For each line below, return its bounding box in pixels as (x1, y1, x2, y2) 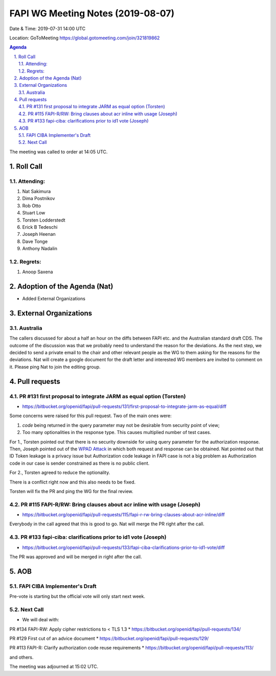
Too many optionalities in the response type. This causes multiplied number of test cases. (22, 429, 212, 436)
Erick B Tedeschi (22, 224, 58, 230)
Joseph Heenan (22, 231, 56, 237)
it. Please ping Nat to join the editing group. (9, 364, 101, 370)
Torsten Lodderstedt (22, 217, 66, 223)
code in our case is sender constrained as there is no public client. (9, 460, 150, 466)
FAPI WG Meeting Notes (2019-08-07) (9, 8, 175, 19)
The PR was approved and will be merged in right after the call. (9, 553, 142, 560)
